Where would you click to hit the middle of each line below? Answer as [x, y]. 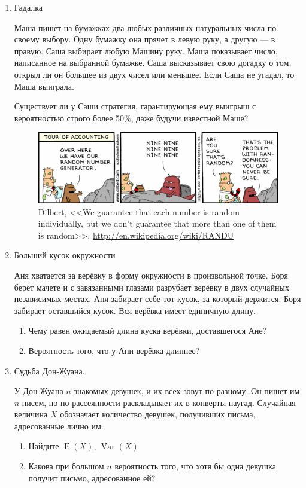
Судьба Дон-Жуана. [49, 370]
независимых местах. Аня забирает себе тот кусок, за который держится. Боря [157, 299]
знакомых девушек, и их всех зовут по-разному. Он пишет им [187, 391]
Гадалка [28, 7]
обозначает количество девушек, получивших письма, [158, 414]
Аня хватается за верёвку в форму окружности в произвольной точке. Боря [151, 275]
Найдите [44, 446]
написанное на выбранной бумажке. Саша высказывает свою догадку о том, [153, 62]
